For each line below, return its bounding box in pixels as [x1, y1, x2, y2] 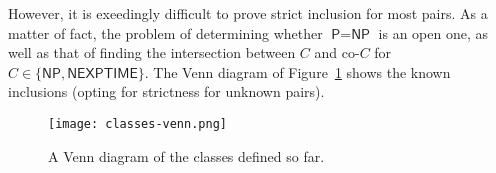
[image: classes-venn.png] [48, 116, 227, 131]
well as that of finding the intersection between [8, 42, 296, 63]
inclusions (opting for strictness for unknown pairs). [8, 81, 325, 102]
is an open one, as [378, 22, 488, 43]
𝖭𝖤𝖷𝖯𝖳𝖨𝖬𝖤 [67, 66, 138, 81]
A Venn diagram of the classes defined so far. [48, 145, 325, 166]
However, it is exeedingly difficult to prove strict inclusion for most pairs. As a [8, 3, 488, 23]
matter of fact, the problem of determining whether [8, 22, 323, 43]
